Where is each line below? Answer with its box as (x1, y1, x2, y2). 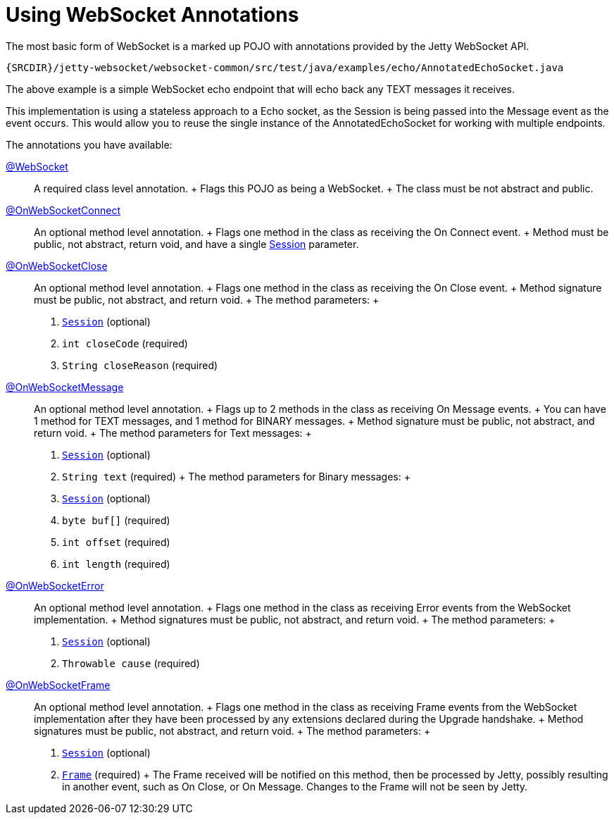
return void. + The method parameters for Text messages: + (34, 426, 312, 439)
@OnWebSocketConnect (6, 204, 120, 216)
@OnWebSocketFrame (6, 678, 111, 691)
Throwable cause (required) (62, 657, 200, 669)
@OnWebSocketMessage (6, 380, 124, 393)
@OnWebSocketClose (6, 259, 108, 272)
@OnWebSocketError (6, 579, 104, 592)
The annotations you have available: (6, 138, 173, 151)
